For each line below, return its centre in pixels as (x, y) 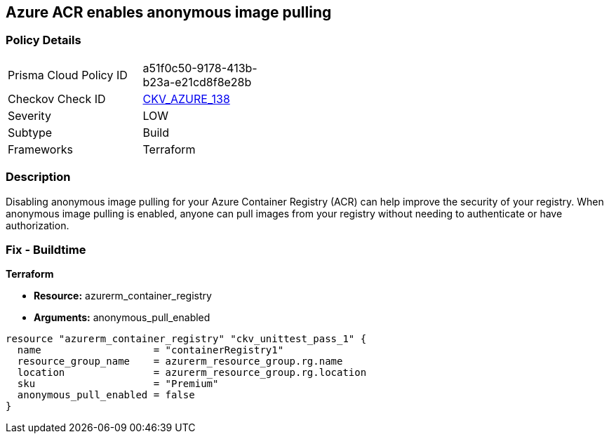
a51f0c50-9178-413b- (200, 68)
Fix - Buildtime (46, 249)
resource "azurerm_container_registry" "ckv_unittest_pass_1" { (186, 339)
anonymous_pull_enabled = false (106, 395)
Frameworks (40, 149)
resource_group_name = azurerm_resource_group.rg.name (180, 362)
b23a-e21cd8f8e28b (197, 82)
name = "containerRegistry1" (150, 350)
